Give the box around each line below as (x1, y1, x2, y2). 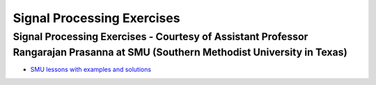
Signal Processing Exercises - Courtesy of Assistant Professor (13, 30, 308, 43)
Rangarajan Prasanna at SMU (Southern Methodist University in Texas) (13, 46, 348, 59)
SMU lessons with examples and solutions (30, 66, 152, 74)
